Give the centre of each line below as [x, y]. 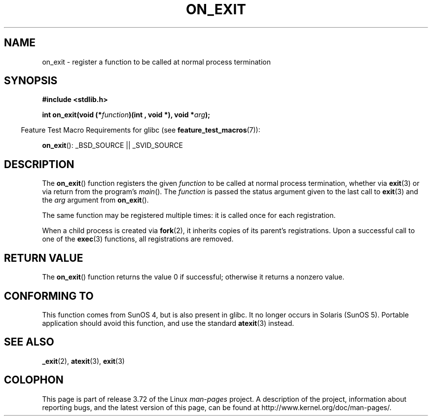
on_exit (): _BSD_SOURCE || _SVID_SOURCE [113, 145]
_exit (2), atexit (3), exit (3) [83, 361]
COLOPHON [34, 380]
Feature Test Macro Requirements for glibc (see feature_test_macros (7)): [141, 130]
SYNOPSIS [31, 81]
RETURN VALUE [44, 258]
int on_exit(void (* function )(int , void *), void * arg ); [126, 115]
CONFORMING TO [49, 296]
